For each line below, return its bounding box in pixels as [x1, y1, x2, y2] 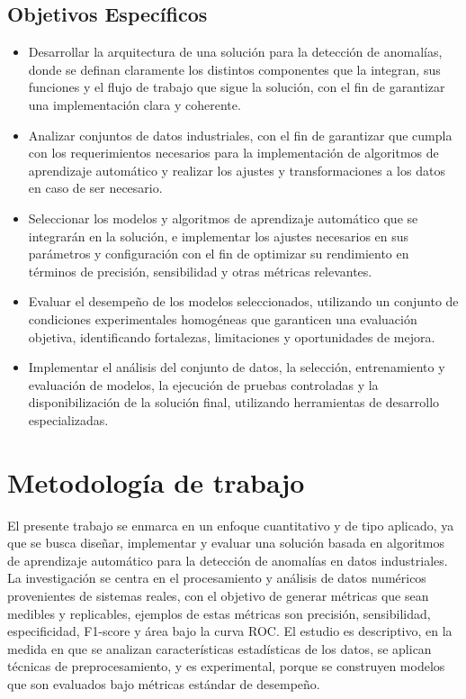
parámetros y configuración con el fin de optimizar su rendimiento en [28, 244, 409, 263]
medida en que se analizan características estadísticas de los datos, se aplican [7, 639, 432, 658]
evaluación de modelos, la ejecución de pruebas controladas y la [28, 375, 379, 394]
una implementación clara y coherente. [28, 95, 241, 113]
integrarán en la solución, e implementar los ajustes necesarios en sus [28, 226, 409, 245]
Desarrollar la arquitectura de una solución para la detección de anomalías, [28, 42, 443, 61]
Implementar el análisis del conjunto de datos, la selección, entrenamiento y [28, 358, 445, 377]
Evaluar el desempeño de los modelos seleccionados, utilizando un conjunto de [28, 292, 459, 311]
